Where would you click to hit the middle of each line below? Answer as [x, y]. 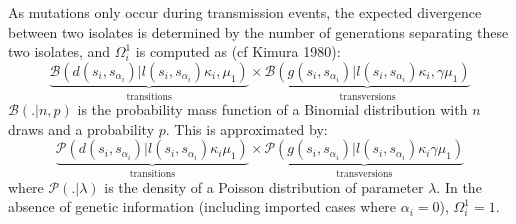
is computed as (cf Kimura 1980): [238, 51]
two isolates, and [59, 51]
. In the [459, 186]
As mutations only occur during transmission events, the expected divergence [245, 12]
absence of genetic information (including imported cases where [202, 206]
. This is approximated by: [246, 128]
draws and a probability [81, 128]
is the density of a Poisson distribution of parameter [264, 186]
